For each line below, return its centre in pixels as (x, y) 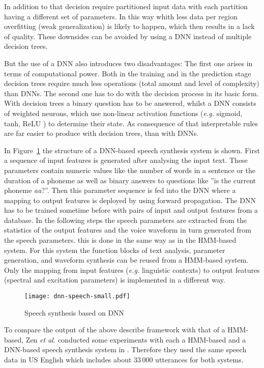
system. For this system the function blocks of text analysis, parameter (115, 250)
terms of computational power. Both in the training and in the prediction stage (128, 73)
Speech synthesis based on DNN (75, 312)
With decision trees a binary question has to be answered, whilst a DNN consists (130, 103)
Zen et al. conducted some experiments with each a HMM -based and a (136, 339)
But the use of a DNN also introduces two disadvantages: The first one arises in (128, 63)
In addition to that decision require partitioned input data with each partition (126, 6)
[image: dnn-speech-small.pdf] (77, 296)
